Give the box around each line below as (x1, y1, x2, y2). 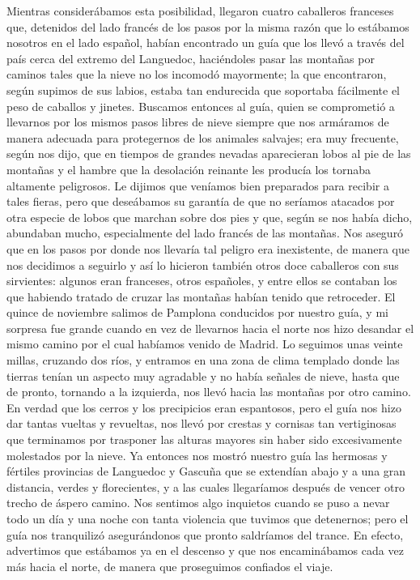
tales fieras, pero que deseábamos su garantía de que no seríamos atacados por (6, 193, 395, 210)
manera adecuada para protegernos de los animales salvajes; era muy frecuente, (6, 129, 399, 146)
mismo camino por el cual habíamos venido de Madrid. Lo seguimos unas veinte (6, 335, 403, 352)
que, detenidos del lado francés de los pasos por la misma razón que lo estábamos (6, 18, 409, 35)
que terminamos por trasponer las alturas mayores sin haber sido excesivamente (6, 431, 402, 448)
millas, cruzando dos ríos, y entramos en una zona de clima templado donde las (6, 352, 400, 369)
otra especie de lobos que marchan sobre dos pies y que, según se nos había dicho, (6, 208, 413, 225)
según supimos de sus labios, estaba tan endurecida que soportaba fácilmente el (6, 81, 401, 98)
